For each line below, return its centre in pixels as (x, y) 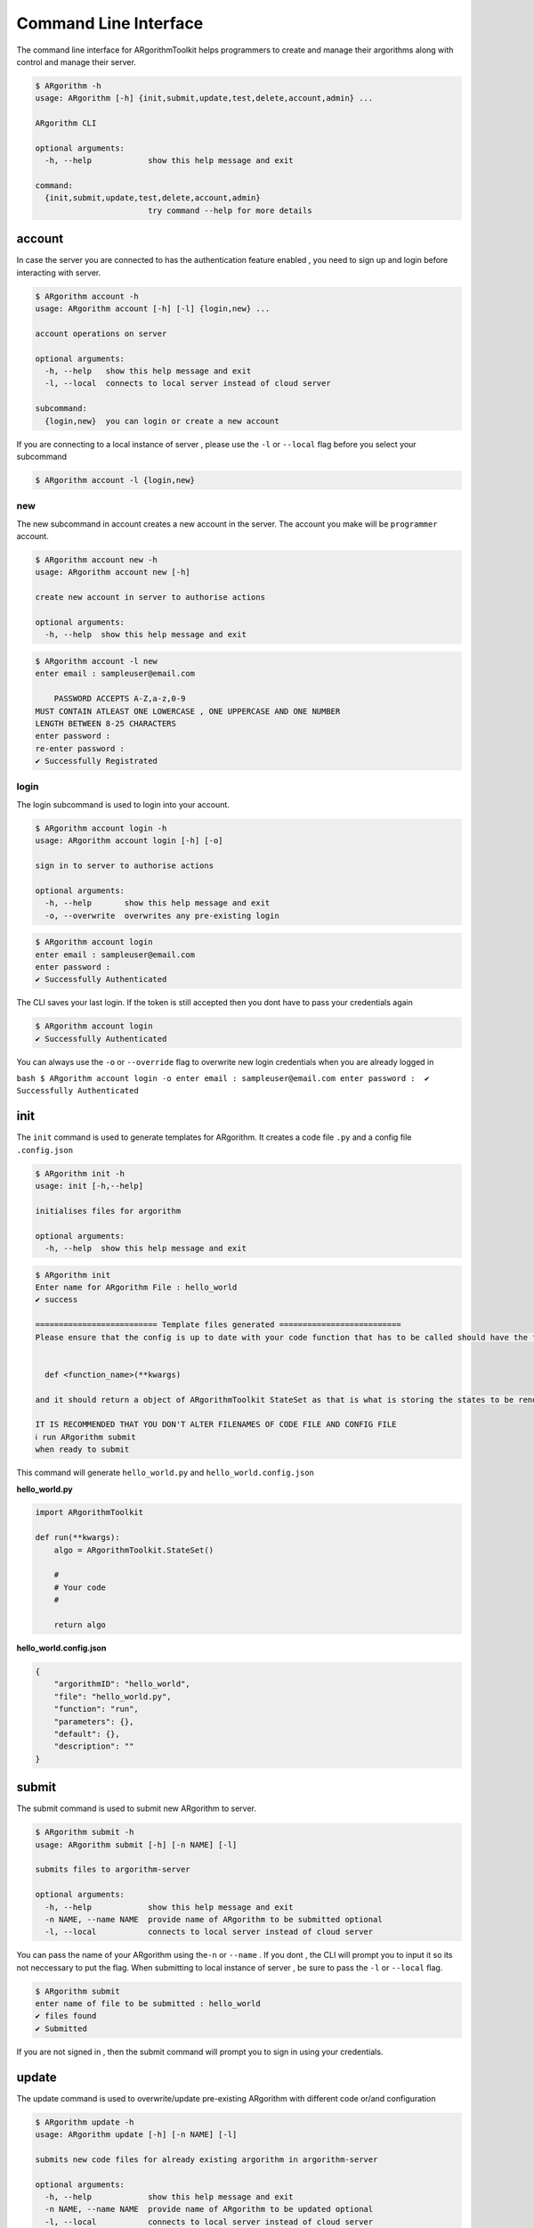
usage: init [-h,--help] (89, 1186)
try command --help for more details (230, 210)
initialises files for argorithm (108, 1211)
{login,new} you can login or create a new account (162, 421)
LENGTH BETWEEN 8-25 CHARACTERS (106, 723)
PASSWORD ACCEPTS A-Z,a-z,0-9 (120, 699)
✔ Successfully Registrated (96, 761)
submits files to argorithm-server (113, 1870)
